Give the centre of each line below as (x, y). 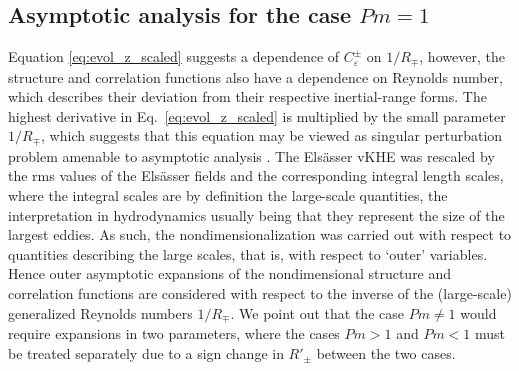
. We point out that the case (317, 312)
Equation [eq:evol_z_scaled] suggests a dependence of (174, 56)
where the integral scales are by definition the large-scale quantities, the (228, 195)
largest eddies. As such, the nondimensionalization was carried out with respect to (260, 234)
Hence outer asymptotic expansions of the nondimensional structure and (230, 273)
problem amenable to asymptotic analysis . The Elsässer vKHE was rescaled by (251, 155)
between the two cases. (386, 352)
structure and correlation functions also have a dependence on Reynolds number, (255, 76)
